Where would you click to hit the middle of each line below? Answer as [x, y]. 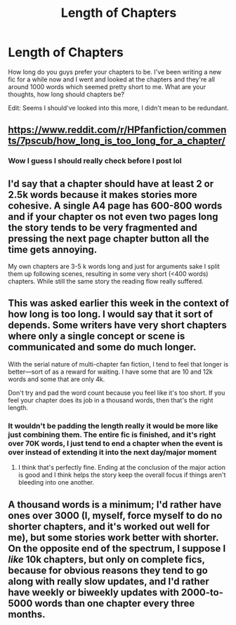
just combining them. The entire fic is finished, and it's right [112, 435]
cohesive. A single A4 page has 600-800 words [115, 205]
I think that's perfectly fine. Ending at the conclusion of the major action [122, 468]
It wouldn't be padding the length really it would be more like [113, 426]
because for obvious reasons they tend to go [108, 570]
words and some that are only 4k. [57, 379]
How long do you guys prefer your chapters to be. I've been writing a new [115, 72]
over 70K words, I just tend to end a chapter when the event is [116, 443]
